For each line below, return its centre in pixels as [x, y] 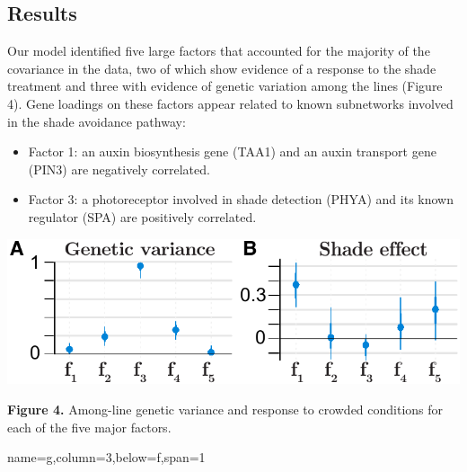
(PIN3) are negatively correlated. [119, 169]
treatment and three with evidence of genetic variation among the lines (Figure [225, 86]
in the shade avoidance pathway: [97, 121]
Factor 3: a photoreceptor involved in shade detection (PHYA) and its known [241, 199]
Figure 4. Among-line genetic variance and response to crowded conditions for [225, 409]
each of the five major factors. [89, 427]
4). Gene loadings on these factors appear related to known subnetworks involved [230, 103]
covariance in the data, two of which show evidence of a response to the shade [222, 68]
